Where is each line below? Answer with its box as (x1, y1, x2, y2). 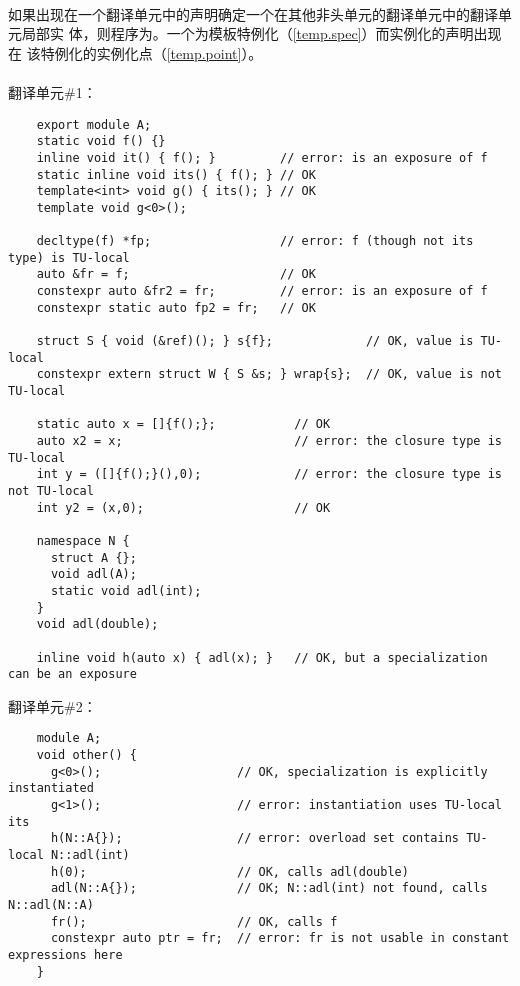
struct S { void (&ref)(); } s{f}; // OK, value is (36, 334, 474, 349)
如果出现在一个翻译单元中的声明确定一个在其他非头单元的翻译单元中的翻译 (8, 3, 498, 24)
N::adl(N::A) (8, 898, 94, 913)
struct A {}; (50, 550, 137, 565)
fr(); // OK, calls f (50, 914, 338, 929)
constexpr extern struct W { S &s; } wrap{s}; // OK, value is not (36, 367, 502, 382)
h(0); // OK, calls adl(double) (50, 864, 409, 879)
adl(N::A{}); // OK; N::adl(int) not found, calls (50, 881, 488, 896)
